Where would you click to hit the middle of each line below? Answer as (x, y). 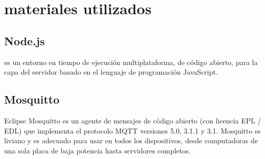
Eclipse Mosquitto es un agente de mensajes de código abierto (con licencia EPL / (133, 120)
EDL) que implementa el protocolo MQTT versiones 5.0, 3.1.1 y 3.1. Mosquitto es (132, 130)
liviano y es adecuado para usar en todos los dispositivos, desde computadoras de (131, 140)
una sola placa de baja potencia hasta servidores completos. (98, 150)
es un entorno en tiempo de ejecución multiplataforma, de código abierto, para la (131, 62)
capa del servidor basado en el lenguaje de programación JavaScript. (111, 72)
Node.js (25, 40)
